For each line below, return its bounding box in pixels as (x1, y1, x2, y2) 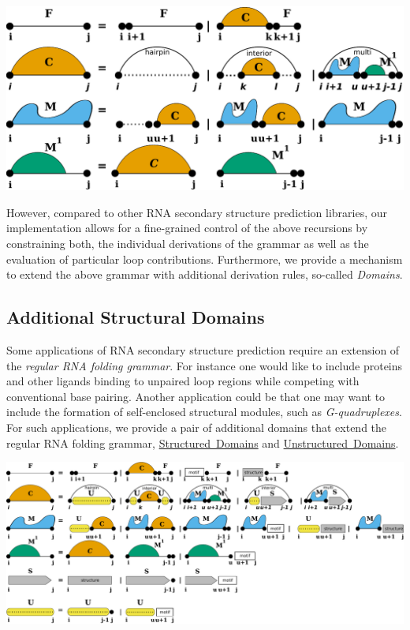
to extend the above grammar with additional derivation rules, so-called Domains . (6, 266, 403, 283)
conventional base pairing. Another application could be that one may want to (6, 388, 386, 404)
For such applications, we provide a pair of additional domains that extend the (6, 419, 387, 436)
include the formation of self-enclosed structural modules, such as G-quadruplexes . (6, 403, 402, 420)
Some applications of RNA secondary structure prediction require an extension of (6, 342, 400, 358)
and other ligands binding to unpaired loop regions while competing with (6, 373, 360, 389)
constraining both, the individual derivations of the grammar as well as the (6, 235, 369, 252)
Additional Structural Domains (6, 305, 265, 329)
